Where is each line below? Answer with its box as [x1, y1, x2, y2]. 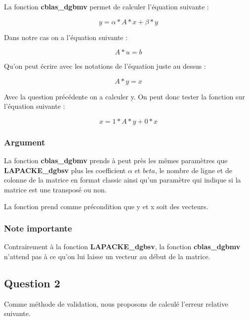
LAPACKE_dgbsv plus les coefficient [4, 165, 126, 175]
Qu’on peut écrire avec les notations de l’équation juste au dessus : [4, 61, 206, 71]
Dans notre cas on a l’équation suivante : [4, 32, 128, 42]
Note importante [4, 222, 72, 234]
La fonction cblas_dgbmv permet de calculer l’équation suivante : [4, 1, 209, 11]
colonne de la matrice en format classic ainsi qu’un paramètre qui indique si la [4, 175, 241, 185]
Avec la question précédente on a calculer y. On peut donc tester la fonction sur [4, 91, 245, 101]
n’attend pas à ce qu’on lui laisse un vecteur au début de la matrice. [4, 251, 210, 261]
